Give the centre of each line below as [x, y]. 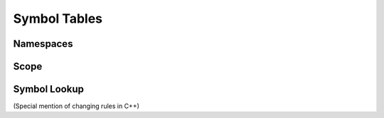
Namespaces [43, 44]
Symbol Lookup [49, 89]
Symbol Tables [58, 18]
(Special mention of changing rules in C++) [76, 106]
